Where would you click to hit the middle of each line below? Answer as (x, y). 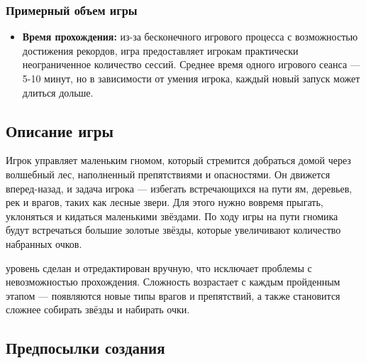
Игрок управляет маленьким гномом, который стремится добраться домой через (178, 160)
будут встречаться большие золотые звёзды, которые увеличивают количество (173, 230)
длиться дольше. (58, 92)
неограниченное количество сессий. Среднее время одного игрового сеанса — (191, 64)
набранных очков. (44, 243)
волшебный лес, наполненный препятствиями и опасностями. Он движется (168, 174)
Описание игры (60, 130)
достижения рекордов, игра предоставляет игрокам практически (160, 50)
